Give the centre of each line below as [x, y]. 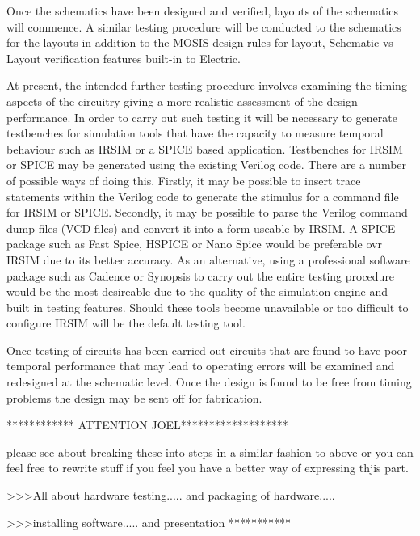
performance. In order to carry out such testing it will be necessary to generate [202, 117]
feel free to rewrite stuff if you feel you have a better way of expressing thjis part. [208, 468]
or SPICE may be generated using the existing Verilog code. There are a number [207, 165]
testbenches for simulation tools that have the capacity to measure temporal [195, 133]
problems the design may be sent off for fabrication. [134, 397]
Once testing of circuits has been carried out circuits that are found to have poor [207, 350]
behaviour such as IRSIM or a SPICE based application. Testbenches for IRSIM [205, 148]
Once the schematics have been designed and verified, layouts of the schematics [202, 11]
